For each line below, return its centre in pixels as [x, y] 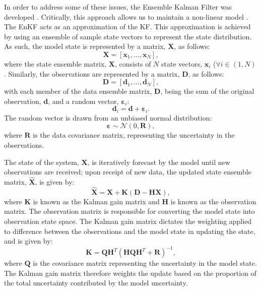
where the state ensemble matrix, [55, 63]
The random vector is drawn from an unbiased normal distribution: [108, 117]
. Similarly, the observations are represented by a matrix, [92, 73]
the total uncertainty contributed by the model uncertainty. [96, 283]
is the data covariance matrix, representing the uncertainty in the [134, 135]
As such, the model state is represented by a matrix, [85, 46]
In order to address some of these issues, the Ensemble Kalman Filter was [118, 7]
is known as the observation [213, 201]
